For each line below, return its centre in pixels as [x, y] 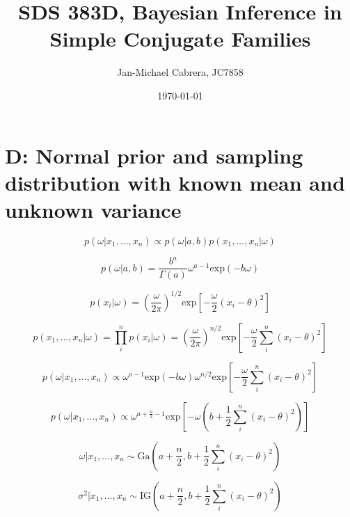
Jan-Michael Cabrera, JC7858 [180, 72]
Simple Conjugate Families [180, 39]
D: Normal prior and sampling [154, 155]
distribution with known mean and [175, 182]
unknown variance [93, 209]
